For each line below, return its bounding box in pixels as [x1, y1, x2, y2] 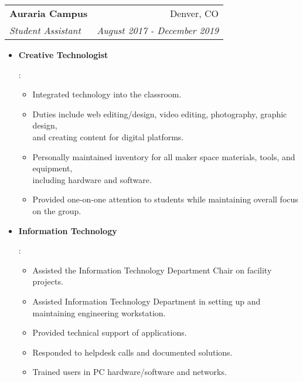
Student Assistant [9, 23, 81, 37]
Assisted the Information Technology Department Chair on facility [32, 263, 272, 276]
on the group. [32, 204, 81, 217]
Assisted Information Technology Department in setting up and [32, 295, 261, 307]
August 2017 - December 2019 [97, 23, 219, 37]
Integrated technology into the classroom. [32, 88, 182, 100]
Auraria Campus [9, 6, 88, 20]
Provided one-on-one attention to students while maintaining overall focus [32, 193, 298, 205]
